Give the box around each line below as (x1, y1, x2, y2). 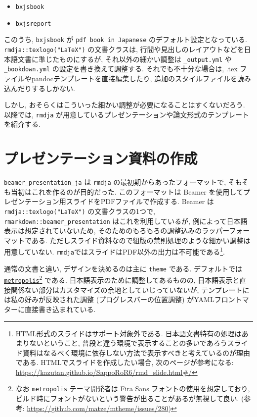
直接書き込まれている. (24, 304, 96, 314)
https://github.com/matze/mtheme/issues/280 (27, 403, 169, 413)
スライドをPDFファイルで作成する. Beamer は (66, 196, 214, 207)
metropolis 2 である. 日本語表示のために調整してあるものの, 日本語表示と (4, 273, 240, 285)
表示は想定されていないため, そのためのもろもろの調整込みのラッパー (4, 225, 229, 236)
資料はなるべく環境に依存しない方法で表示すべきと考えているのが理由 (22, 347, 251, 358)
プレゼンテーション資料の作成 (4, 148, 198, 168)
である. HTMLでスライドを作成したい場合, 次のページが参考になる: (15, 357, 234, 367)
